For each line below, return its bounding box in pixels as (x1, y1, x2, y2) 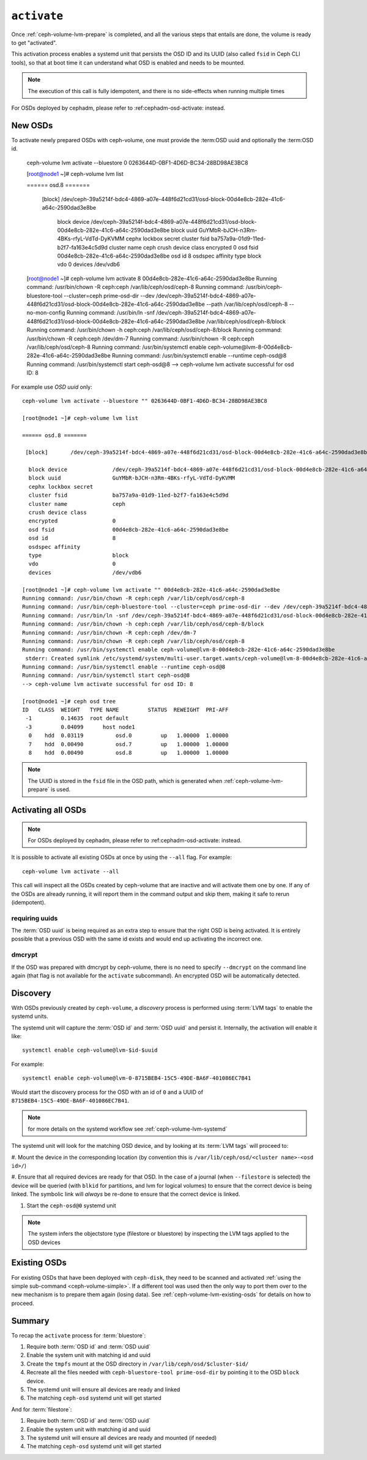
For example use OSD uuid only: (11, 383, 92, 391)
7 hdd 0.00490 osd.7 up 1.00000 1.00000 (28, 741, 229, 747)
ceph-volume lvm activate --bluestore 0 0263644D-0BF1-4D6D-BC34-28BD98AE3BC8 (26, 159, 248, 166)
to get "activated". (11, 39, 57, 46)
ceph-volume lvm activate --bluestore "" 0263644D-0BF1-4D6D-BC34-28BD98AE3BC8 (22, 397, 267, 404)
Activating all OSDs (11, 805, 87, 815)
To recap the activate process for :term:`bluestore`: (11, 1331, 146, 1339)
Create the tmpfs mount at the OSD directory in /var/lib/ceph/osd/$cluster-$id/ (26, 1360, 249, 1367)
